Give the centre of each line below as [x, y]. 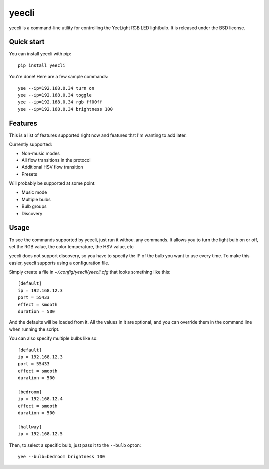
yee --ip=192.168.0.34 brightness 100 [66, 109]
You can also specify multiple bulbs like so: [54, 338]
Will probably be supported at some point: [52, 183]
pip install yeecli [42, 65]
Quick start [27, 42]
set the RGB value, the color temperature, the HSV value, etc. [72, 246]
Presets [29, 174]
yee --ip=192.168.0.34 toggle [55, 95]
